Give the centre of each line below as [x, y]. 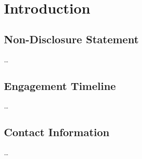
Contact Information [57, 132]
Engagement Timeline [60, 85]
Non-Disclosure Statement [71, 39]
